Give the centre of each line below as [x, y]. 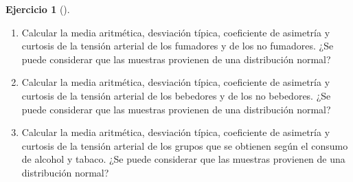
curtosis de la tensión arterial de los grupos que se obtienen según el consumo [185, 145]
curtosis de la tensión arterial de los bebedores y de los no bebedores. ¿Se [176, 95]
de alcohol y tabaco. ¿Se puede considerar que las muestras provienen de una [183, 159]
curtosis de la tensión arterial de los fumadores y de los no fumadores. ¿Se [178, 46]
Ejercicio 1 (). [38, 9]
